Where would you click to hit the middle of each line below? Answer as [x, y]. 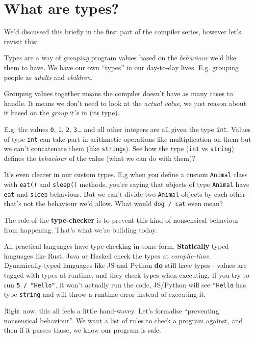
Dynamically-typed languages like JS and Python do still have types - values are [125, 265]
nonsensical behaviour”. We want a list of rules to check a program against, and [124, 320]
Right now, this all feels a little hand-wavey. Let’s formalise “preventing [112, 310]
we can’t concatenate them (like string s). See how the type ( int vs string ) [119, 148]
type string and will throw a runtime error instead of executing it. [105, 294]
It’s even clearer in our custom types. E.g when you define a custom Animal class [126, 174]
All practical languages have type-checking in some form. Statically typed [116, 246]
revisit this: [21, 41]
